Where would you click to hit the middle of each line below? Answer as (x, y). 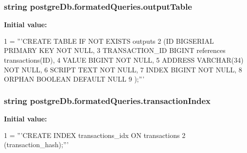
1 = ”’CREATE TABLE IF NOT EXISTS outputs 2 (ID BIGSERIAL (109, 41)
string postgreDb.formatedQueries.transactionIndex (107, 100)
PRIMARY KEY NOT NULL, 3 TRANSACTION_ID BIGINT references (115, 50)
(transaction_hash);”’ (36, 144)
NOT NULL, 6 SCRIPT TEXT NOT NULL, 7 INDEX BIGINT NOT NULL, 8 (123, 69)
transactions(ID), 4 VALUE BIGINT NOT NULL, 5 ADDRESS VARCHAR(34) (124, 60)
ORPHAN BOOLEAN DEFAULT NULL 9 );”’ (74, 79)
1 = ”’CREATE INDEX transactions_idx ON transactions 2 (95, 135)
